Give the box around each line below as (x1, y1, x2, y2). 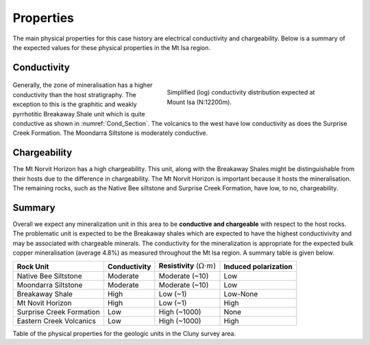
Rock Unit (16, 261, 49, 271)
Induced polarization (223, 261, 293, 271)
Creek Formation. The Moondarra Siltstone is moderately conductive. (12, 129, 208, 137)
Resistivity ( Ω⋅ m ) (158, 261, 217, 270)
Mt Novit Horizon (16, 298, 72, 307)
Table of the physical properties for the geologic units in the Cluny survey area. (12, 329, 236, 337)
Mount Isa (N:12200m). (166, 98, 232, 106)
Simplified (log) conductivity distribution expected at (166, 88, 315, 97)
